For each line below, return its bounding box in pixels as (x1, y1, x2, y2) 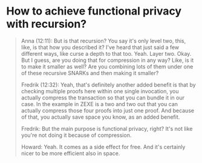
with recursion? (6, 17, 87, 31)
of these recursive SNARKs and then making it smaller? (21, 69, 159, 76)
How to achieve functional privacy (6, 4, 182, 18)
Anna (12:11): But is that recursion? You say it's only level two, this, (21, 37, 186, 44)
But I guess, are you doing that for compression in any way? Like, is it (21, 56, 194, 64)
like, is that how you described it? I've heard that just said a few (21, 44, 180, 51)
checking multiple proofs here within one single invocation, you (21, 87, 179, 95)
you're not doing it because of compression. (21, 131, 132, 139)
